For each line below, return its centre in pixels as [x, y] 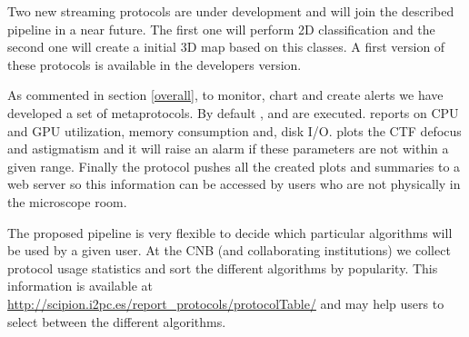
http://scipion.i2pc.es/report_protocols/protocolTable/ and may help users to [226, 303]
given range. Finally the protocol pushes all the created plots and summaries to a [234, 166]
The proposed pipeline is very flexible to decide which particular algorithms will [230, 232]
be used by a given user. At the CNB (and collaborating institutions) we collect [229, 250]
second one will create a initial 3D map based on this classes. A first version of [226, 47]
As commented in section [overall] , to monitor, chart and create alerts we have [225, 95]
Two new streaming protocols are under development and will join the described [231, 11]
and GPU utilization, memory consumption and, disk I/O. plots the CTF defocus [234, 130]
